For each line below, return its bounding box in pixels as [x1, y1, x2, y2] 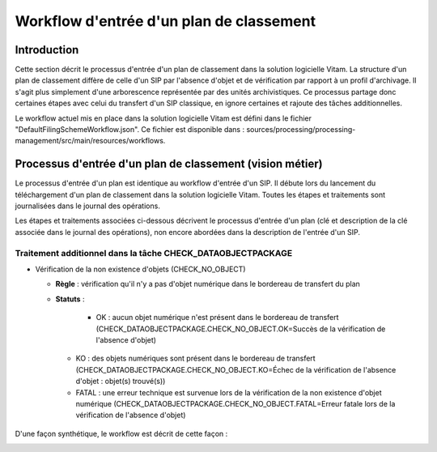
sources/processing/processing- [246, 125, 356, 134]
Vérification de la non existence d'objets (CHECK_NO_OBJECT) [35, 264, 246, 275]
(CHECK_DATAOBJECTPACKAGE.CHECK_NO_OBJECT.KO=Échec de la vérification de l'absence [75, 365, 397, 374]
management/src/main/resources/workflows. [15, 136, 166, 146]
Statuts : [55, 294, 85, 304]
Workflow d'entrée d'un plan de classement [15, 12, 316, 30]
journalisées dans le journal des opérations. [15, 201, 161, 211]
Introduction [15, 43, 79, 57]
